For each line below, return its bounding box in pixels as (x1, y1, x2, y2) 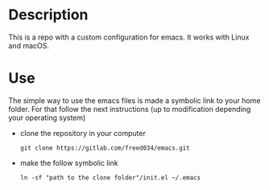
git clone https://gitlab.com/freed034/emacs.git (19, 143, 191, 152)
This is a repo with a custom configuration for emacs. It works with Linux (8, 32, 250, 42)
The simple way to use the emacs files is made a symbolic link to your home (8, 95, 261, 105)
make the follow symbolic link (19, 158, 118, 167)
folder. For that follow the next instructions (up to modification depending (8, 104, 251, 114)
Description (8, 6, 89, 24)
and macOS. (8, 40, 50, 50)
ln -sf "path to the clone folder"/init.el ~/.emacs (19, 173, 201, 182)
